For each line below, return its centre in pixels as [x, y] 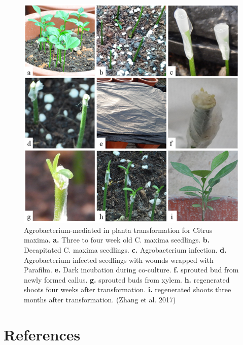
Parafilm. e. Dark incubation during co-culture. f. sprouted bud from [131, 270]
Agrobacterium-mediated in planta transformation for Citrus [118, 230]
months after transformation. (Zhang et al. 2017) [100, 299]
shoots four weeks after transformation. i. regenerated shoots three [128, 289]
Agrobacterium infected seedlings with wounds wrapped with [119, 260]
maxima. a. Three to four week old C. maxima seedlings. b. [117, 240]
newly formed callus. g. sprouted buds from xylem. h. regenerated [127, 279]
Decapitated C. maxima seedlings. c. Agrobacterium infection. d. [125, 249]
